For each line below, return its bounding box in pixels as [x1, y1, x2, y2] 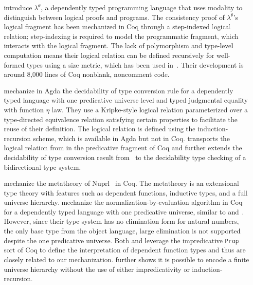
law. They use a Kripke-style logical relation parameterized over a [52, 104, 248, 114]
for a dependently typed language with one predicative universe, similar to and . [4, 206, 243, 216]
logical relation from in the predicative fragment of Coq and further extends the [4, 142, 242, 153]
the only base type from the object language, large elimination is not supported [4, 226, 241, 236]
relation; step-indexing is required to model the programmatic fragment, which [4, 31, 238, 41]
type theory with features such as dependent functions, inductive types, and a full [4, 187, 248, 197]
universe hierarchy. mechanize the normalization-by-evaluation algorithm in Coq [4, 197, 243, 207]
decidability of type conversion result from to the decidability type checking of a [4, 152, 246, 162]
